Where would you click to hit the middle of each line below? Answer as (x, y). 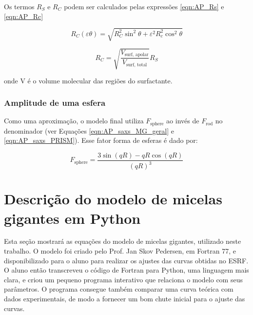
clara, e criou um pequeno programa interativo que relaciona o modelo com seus (123, 279)
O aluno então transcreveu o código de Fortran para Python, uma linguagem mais (126, 270)
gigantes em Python (72, 218)
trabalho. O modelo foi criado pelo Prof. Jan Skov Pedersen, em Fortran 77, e (120, 251)
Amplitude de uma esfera (55, 102)
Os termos (19, 6)
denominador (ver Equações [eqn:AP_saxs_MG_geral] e (89, 130)
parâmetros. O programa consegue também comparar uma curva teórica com (119, 289)
